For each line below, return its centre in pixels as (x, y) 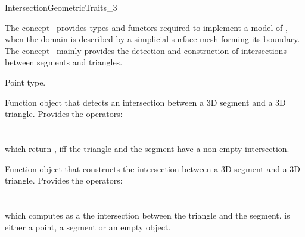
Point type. (25, 82)
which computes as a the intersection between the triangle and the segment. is (147, 215)
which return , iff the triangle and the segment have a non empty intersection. (147, 148)
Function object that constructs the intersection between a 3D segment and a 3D (152, 168)
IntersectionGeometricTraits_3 (61, 7)
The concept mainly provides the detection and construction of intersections (146, 50)
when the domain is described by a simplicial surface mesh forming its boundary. (152, 39)
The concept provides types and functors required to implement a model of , (146, 27)
